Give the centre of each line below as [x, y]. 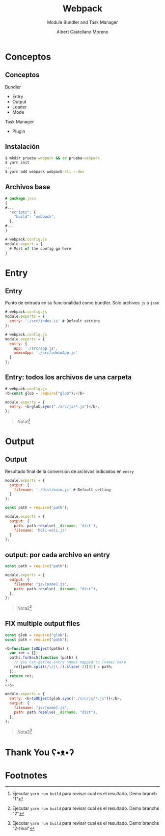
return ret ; [22, 676]
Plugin [19, 131]
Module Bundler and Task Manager [82, 22]
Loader [19, 107]
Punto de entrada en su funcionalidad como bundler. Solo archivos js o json [82, 303]
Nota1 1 [24, 421]
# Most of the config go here [40, 249]
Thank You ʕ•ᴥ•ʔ [40, 752]
